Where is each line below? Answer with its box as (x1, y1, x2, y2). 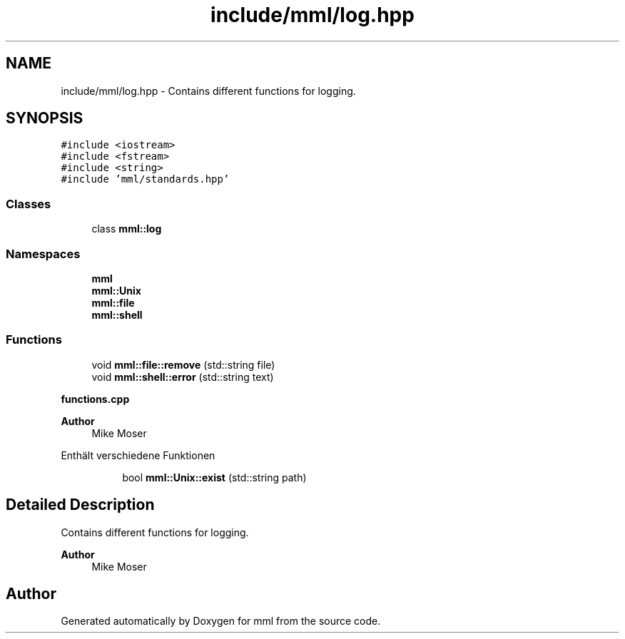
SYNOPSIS (6, 109, 83, 128)
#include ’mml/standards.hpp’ (61, 173, 230, 185)
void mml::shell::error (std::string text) (91, 370, 274, 383)
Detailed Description (6, 496, 155, 514)
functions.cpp (61, 392, 130, 405)
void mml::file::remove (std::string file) (91, 358, 275, 371)
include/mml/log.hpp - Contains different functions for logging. (61, 84, 356, 97)
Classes (6, 196, 51, 211)
